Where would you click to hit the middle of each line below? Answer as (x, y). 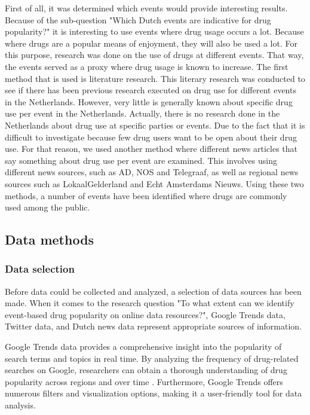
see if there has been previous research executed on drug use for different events (151, 90)
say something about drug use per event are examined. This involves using (141, 160)
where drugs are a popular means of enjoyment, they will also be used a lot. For (151, 43)
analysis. (20, 405)
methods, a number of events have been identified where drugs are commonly (146, 195)
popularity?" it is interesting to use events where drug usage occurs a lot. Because (154, 31)
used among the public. (47, 207)
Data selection (40, 269)
